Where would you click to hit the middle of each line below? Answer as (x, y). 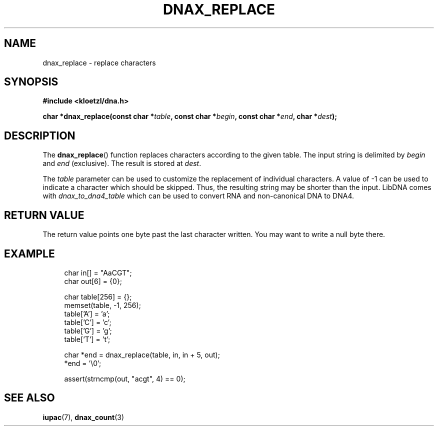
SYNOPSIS (31, 82)
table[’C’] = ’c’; (88, 322)
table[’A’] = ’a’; (87, 313)
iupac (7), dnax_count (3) (83, 417)
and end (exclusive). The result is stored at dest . (122, 163)
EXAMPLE (29, 253)
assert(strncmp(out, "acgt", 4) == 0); (125, 378)
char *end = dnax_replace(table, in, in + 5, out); (142, 354)
